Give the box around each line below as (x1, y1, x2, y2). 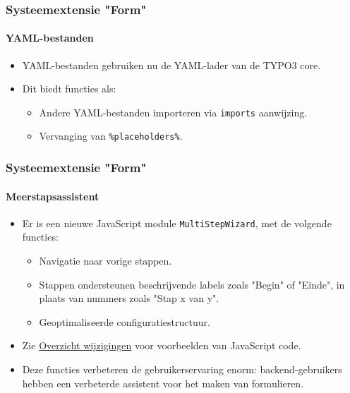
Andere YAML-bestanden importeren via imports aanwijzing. (39, 104, 308, 119)
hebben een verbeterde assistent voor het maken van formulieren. (22, 375, 304, 390)
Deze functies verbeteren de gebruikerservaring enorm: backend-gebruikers (22, 362, 342, 376)
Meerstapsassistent (6, 188, 99, 203)
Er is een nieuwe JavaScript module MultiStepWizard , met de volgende (22, 215, 332, 230)
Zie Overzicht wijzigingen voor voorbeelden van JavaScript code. (22, 338, 301, 353)
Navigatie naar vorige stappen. (39, 253, 172, 268)
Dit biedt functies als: (22, 81, 116, 96)
